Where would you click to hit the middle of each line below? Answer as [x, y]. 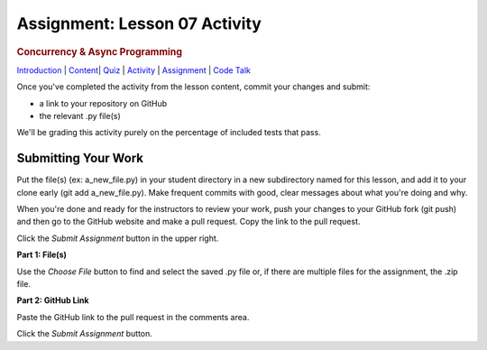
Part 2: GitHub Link [53, 300]
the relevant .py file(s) [80, 115]
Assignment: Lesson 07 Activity [139, 23]
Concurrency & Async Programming [100, 51]
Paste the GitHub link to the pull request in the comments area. [133, 317]
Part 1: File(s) [42, 255]
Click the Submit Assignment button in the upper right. [118, 238]
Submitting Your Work [80, 158]
